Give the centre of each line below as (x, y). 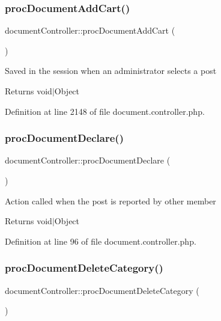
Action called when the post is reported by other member (110, 200)
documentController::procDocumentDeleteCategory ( (102, 290)
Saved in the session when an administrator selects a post (111, 71)
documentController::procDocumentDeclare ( (88, 160)
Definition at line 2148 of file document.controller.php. (105, 111)
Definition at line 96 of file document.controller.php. (101, 241)
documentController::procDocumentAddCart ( (90, 30)
